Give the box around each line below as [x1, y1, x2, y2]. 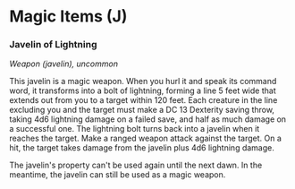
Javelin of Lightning [9, 39, 97, 51]
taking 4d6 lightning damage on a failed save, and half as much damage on [9, 114, 287, 125]
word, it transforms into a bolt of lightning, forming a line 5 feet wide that [9, 85, 276, 96]
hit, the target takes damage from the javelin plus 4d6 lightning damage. [9, 142, 274, 153]
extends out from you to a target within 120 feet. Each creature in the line [9, 95, 278, 106]
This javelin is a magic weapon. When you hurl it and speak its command [9, 76, 277, 87]
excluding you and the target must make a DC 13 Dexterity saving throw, [9, 105, 275, 116]
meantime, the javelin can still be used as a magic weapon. [9, 169, 226, 180]
